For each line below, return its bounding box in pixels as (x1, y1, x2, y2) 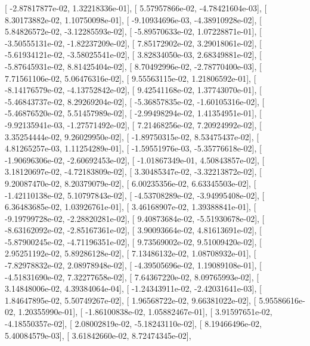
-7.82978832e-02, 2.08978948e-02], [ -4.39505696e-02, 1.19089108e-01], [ (5, 259, 262, 271)
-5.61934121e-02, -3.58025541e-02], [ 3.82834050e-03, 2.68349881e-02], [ (5, 48, 262, 61)
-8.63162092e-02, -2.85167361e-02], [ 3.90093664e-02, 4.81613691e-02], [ (5, 224, 262, 236)
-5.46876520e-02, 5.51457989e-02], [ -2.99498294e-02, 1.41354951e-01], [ (5, 107, 262, 119)
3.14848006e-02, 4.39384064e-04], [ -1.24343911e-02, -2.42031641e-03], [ (5, 282, 262, 295)
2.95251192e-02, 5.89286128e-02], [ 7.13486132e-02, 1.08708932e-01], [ (5, 247, 256, 259)
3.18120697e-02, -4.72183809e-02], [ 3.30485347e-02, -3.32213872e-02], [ (5, 165, 262, 178)
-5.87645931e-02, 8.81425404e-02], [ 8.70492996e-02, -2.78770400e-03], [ (5, 60, 262, 72)
